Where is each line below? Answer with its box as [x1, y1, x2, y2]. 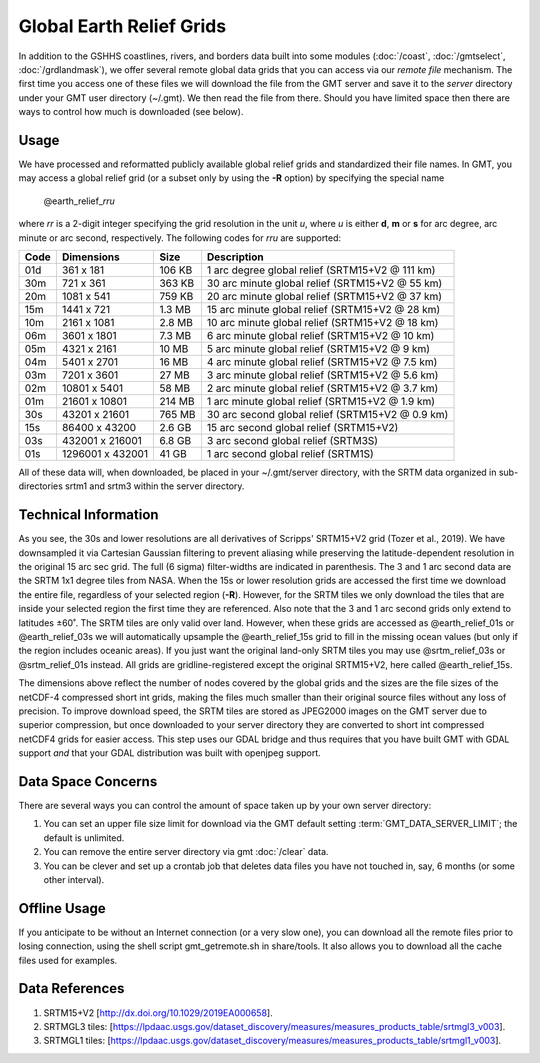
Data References [18, 980, 125, 997]
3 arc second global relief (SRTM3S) [206, 433, 379, 447]
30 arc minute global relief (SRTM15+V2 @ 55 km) [206, 276, 443, 290]
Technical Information [18, 506, 159, 524]
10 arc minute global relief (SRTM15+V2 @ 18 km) [206, 315, 439, 329]
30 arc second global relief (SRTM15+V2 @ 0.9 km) [206, 407, 449, 421]
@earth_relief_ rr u [43, 195, 115, 207]
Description [206, 250, 264, 264]
